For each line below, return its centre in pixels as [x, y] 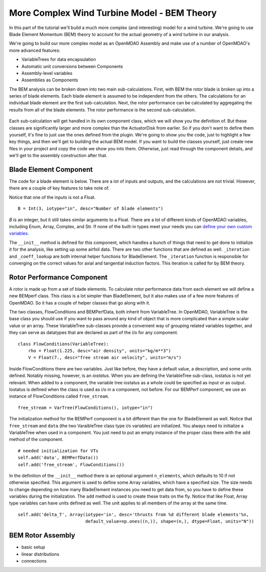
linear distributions [40, 554]
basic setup [33, 547]
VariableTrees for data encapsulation [59, 60]
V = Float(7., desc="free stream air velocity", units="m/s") [105, 358]
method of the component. [36, 439]
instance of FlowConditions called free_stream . [59, 396]
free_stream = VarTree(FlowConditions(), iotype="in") [85, 407]
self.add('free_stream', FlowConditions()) [71, 465]
